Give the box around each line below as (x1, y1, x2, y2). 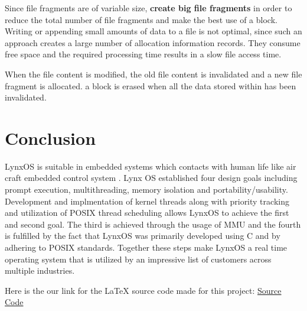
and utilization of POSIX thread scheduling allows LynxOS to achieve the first (5, 206, 289, 219)
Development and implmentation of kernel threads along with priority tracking (5, 195, 289, 207)
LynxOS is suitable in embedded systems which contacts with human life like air (5, 160, 296, 172)
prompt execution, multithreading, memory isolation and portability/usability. (5, 183, 288, 196)
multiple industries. (5, 264, 75, 277)
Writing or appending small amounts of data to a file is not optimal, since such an (5, 25, 302, 37)
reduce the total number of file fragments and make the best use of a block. (5, 13, 277, 25)
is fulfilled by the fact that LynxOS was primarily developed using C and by (5, 229, 280, 242)
